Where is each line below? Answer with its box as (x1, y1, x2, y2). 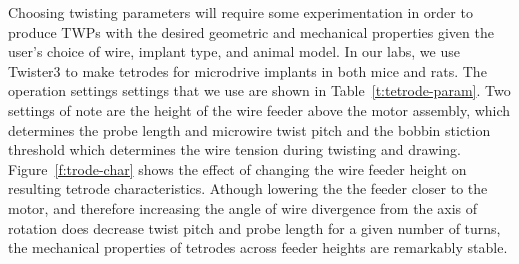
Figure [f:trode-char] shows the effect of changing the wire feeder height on (8, 158, 467, 179)
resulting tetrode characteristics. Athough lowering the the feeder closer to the (8, 178, 488, 199)
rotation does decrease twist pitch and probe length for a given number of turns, (8, 217, 501, 238)
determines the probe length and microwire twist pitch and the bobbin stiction (8, 119, 491, 140)
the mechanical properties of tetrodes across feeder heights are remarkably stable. (8, 237, 508, 258)
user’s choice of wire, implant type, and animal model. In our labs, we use (8, 41, 460, 62)
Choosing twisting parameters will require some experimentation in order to (8, 2, 473, 22)
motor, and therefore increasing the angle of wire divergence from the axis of (8, 197, 478, 218)
